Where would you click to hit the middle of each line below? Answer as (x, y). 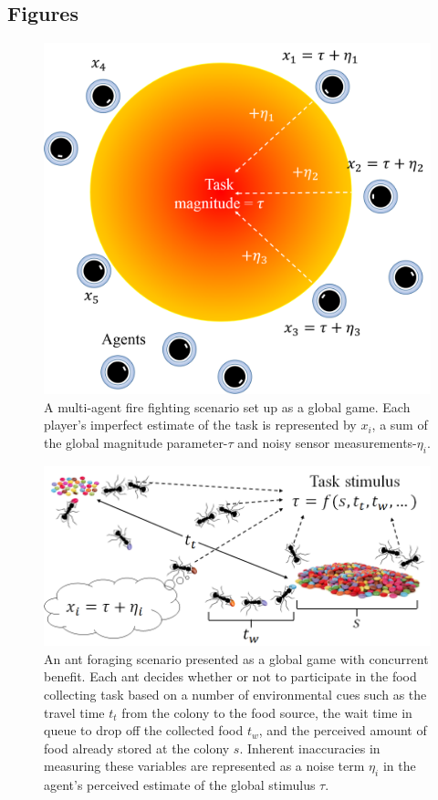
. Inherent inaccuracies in (310, 748)
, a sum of (400, 425)
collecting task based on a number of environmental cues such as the (235, 694)
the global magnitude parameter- (136, 443)
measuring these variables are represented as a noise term (204, 766)
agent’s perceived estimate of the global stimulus (180, 785)
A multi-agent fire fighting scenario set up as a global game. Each (227, 406)
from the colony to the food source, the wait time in (267, 712)
